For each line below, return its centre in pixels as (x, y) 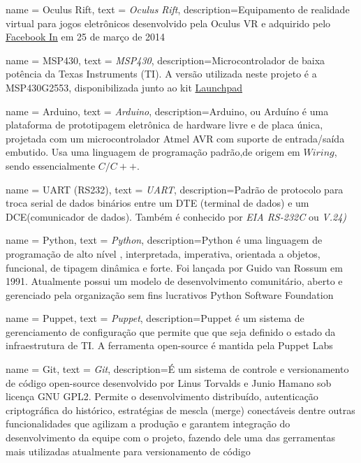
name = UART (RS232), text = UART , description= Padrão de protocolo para (175, 189)
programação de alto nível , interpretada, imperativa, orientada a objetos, (163, 253)
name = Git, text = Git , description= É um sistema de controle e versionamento (177, 369)
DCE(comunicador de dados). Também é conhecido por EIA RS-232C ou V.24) (176, 216)
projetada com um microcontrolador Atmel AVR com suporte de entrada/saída (175, 138)
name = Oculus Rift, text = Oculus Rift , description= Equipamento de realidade (178, 9)
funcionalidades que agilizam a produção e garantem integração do (148, 424)
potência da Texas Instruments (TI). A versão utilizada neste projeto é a (161, 74)
